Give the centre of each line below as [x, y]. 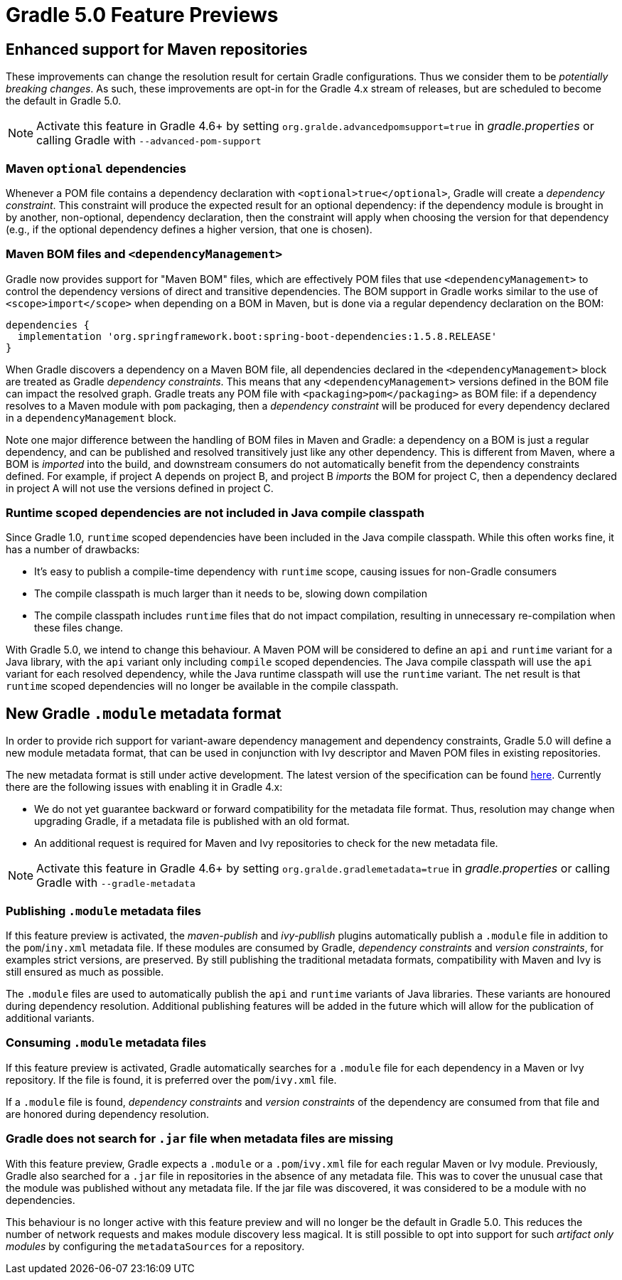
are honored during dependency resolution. [108, 1114]
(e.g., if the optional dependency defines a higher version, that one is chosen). [189, 229]
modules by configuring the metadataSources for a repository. [155, 1246]
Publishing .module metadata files [103, 911]
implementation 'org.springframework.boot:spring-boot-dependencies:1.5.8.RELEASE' [257, 336]
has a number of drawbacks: [73, 550]
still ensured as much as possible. [85, 972]
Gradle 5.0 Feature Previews [142, 15]
